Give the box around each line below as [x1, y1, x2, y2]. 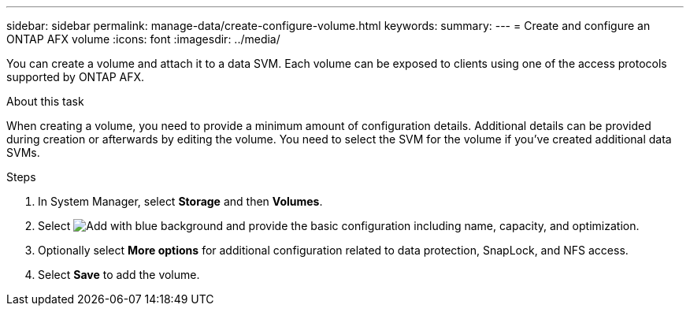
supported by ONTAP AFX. [6, 70, 145, 84]
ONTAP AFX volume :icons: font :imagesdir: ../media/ [6, 32, 280, 46]
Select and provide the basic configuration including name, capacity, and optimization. [38, 219, 640, 232]
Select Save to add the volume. [38, 268, 200, 281]
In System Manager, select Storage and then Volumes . [38, 195, 323, 208]
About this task [6, 95, 84, 108]
